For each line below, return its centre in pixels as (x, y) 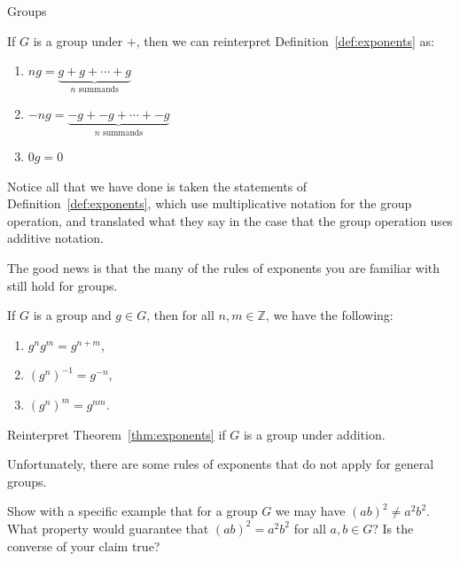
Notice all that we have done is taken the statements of (157, 186)
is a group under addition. (314, 434)
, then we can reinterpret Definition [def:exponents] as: (285, 40)
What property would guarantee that (108, 528)
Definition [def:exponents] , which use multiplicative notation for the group (210, 203)
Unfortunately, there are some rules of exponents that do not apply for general (221, 464)
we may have (310, 511)
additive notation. (55, 238)
